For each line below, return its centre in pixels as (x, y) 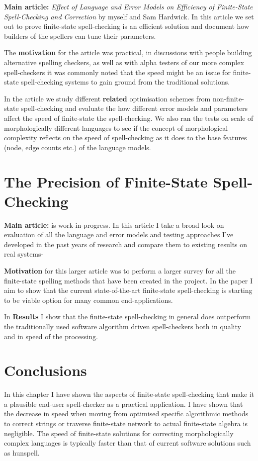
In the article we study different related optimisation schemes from (107, 98)
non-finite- (228, 98)
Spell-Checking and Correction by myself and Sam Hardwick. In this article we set (129, 16)
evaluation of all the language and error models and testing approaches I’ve (119, 234)
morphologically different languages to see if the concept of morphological (116, 128)
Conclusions (45, 370)
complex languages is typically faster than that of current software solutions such (128, 443)
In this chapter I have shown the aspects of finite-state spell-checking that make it (129, 394)
